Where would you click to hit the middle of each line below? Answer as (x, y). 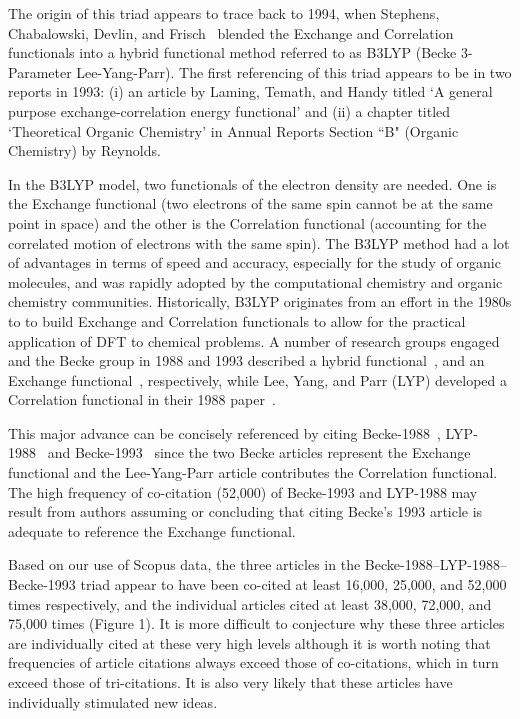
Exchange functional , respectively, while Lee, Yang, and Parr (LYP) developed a (257, 379)
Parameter (40, 71)
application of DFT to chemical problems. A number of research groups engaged (254, 340)
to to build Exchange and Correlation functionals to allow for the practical (237, 320)
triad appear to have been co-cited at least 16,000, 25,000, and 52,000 (293, 584)
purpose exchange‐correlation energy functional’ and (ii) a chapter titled (229, 110)
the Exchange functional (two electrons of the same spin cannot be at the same (250, 203)
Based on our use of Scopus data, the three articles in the (184, 564)
